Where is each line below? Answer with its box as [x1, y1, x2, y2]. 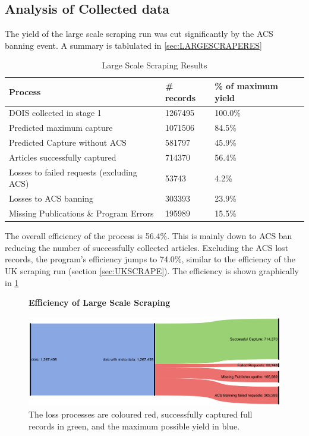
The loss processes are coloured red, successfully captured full [29, 407, 253, 420]
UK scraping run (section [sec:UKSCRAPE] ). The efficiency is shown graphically [5, 264, 299, 277]
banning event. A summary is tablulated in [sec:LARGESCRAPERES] [5, 39, 262, 51]
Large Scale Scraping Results [102, 59, 207, 71]
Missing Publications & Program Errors [9, 207, 154, 219]
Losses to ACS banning [9, 192, 93, 205]
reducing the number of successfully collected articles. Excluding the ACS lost [5, 241, 289, 253]
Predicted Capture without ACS [9, 136, 127, 149]
